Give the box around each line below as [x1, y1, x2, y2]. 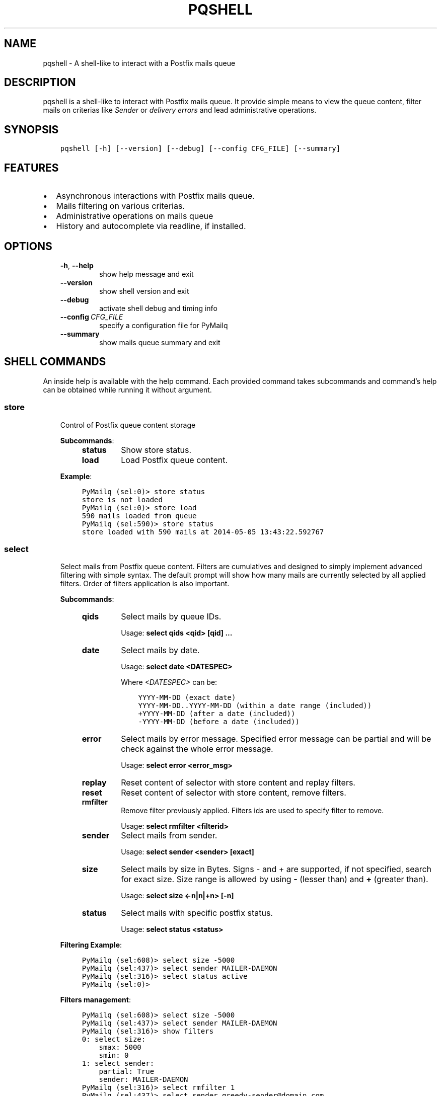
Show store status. [121, 444, 192, 455]
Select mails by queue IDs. [121, 611, 222, 622]
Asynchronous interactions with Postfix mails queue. [56, 191, 255, 201]
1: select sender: [82, 1059, 155, 1068]
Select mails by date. [121, 645, 200, 656]
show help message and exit [99, 269, 194, 278]
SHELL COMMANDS [4, 355, 106, 368]
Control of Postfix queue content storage [60, 420, 196, 429]
